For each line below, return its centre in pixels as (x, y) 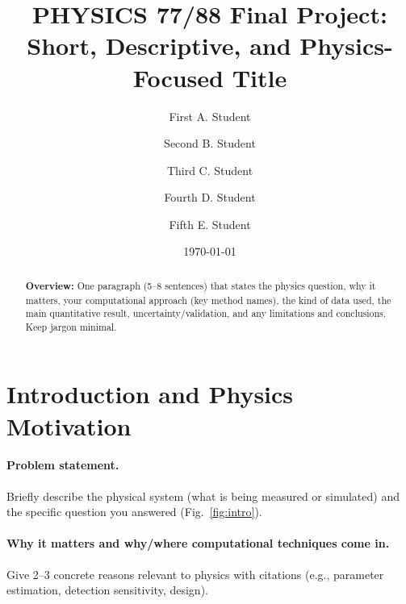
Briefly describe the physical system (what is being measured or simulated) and (203, 496)
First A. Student (210, 116)
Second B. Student (210, 143)
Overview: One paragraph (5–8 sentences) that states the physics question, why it (201, 285)
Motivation (69, 425)
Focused (178, 77)
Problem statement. (63, 465)
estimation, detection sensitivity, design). (107, 590)
